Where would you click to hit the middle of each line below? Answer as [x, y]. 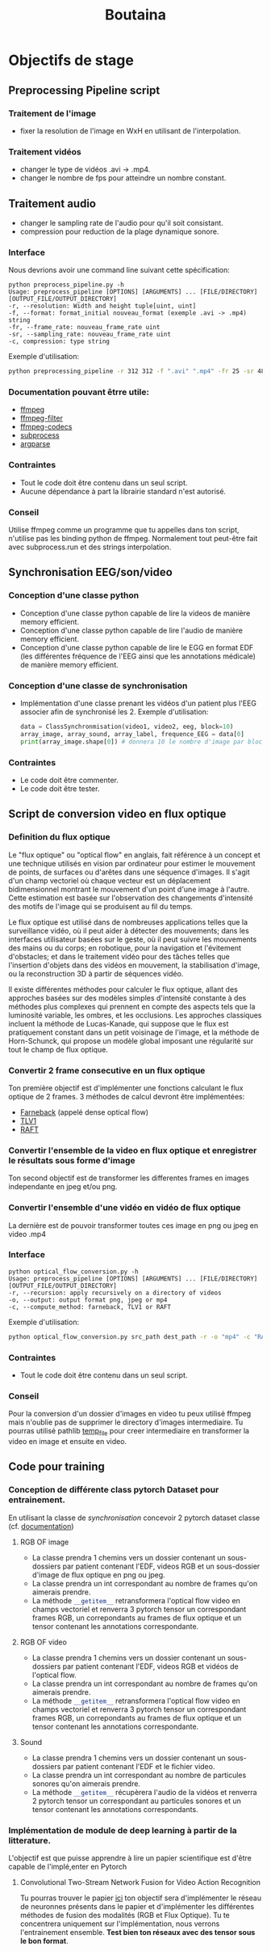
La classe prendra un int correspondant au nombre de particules [139, 1775]
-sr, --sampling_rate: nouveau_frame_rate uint [90, 335]
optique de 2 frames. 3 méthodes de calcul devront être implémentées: [127, 1096]
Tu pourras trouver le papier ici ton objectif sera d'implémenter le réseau [141, 1898]
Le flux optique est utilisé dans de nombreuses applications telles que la [128, 922]
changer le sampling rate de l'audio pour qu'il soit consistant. [121, 222]
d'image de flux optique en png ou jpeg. [98, 1574]
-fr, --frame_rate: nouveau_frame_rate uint [84, 328]
